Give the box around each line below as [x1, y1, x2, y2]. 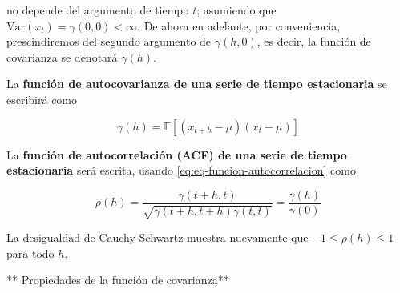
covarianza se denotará [6, 48, 118, 65]
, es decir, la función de [257, 33, 371, 50]
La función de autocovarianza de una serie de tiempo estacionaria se [6, 75, 387, 92]
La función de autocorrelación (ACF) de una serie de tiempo [6, 146, 347, 163]
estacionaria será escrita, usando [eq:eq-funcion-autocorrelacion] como [6, 162, 356, 179]
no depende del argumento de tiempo [6, 2, 189, 18]
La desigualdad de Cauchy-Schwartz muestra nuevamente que [6, 229, 309, 246]
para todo [6, 244, 55, 261]
